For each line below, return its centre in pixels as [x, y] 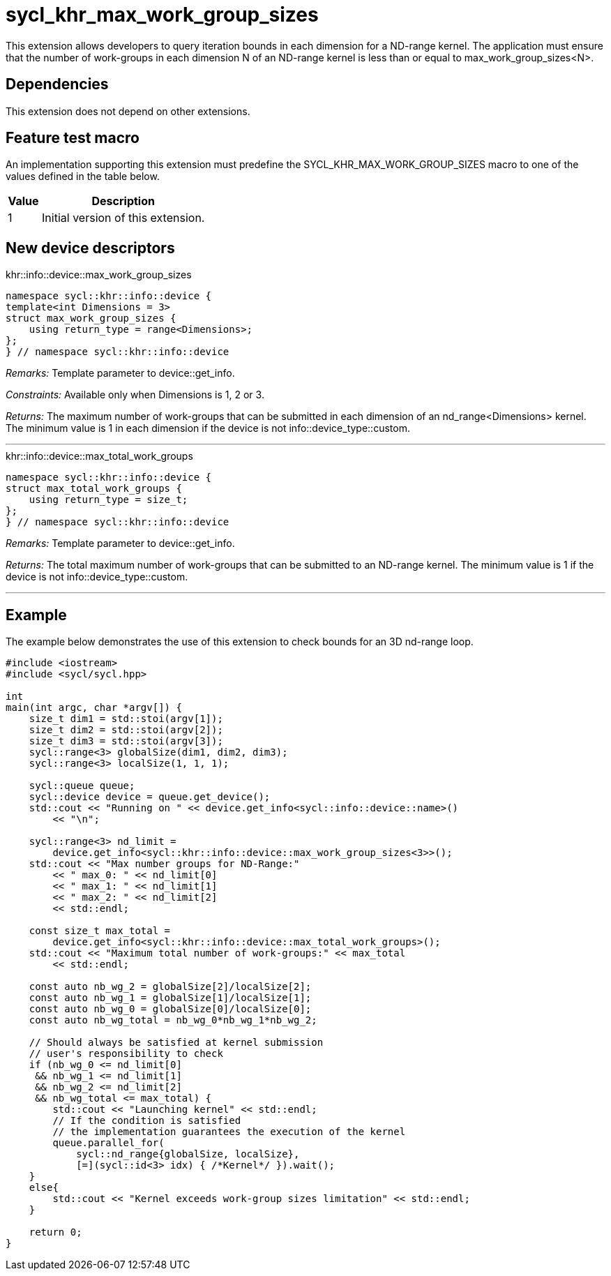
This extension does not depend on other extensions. [128, 111]
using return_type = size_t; [108, 500]
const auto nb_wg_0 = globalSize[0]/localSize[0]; [170, 1009]
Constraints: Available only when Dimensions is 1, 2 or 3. [135, 395]
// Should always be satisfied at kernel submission [176, 1043]
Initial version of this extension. [123, 218]
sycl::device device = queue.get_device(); [150, 797]
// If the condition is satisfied [147, 1121]
